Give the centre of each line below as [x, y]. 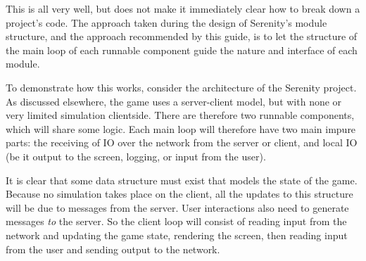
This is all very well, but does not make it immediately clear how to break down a [183, 8]
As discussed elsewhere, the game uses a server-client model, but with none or [174, 101]
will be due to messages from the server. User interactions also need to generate [177, 207]
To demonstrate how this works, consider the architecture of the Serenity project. [181, 87]
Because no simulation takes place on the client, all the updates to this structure [179, 194]
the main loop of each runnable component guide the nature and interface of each [182, 50]
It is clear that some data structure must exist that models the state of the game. [182, 180]
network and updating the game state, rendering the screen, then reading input [177, 235]
